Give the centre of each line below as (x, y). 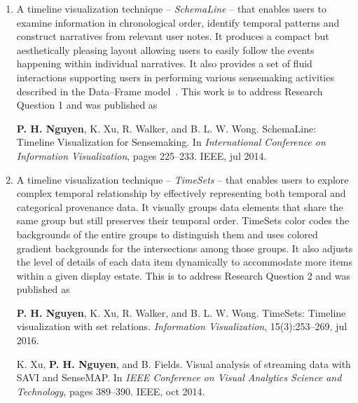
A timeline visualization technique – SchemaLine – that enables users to (171, 8)
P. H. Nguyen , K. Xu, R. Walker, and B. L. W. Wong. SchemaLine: (166, 128)
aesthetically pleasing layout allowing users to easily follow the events (165, 49)
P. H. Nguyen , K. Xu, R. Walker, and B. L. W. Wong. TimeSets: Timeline (181, 312)
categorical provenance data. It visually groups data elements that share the (180, 206)
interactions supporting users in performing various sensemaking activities (175, 77)
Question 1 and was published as (87, 105)
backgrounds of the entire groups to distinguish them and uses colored (167, 234)
